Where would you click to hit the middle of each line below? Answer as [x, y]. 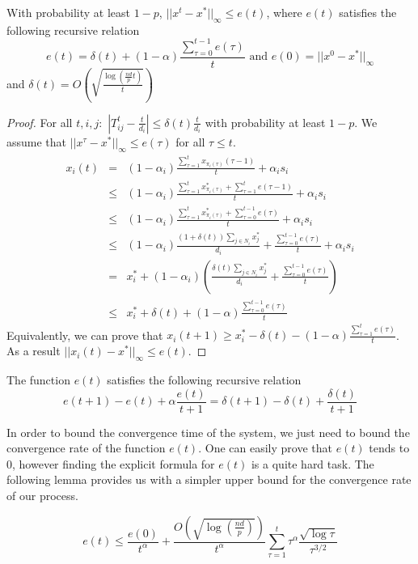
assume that [37, 141]
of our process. [42, 496]
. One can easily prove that [265, 448]
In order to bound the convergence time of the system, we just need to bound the [208, 432]
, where [284, 12]
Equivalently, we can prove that [85, 335]
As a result [34, 351]
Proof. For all [40, 122]
